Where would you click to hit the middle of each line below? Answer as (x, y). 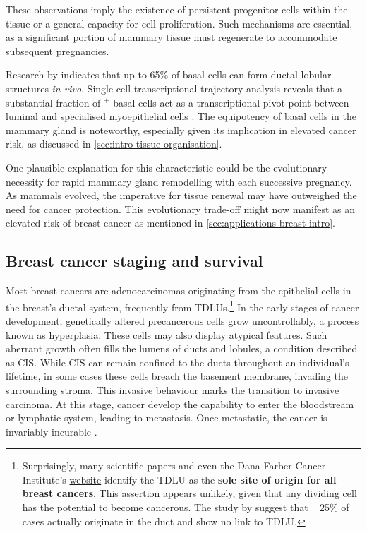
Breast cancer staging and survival (134, 261)
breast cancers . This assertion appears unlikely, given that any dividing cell (189, 493)
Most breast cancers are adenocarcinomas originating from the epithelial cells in (179, 291)
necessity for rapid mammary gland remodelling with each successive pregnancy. (179, 181)
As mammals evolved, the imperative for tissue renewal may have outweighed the (181, 195)
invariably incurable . (52, 431)
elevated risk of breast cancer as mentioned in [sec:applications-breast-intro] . (170, 223)
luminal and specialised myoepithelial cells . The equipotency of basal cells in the (181, 116)
